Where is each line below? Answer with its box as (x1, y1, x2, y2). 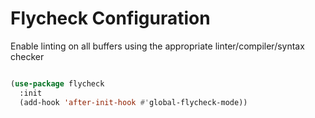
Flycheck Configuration (10, 7, 211, 30)
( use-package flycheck (10, 78, 105, 89)
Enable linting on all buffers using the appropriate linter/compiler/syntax (10, 40, 305, 52)
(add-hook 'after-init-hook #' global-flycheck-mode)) (19, 97, 248, 107)
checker (10, 50, 45, 62)
